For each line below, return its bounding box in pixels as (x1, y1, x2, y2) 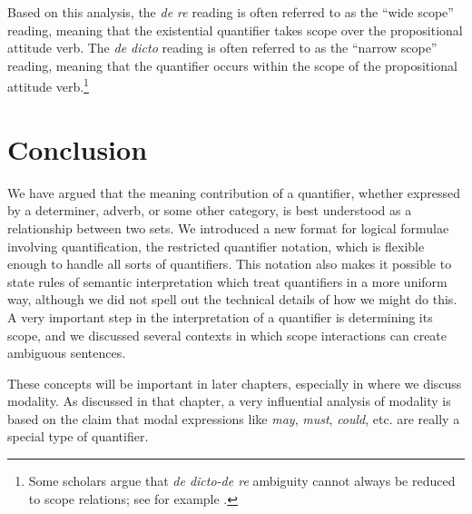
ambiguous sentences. (7, 343, 126, 362)
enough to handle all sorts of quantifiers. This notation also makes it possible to (7, 254, 452, 273)
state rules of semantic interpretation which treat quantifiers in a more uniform (7, 272, 447, 291)
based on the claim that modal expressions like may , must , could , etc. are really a (7, 409, 460, 428)
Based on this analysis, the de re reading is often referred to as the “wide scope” (7, 3, 454, 21)
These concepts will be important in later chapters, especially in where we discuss (7, 373, 462, 392)
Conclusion (7, 130, 148, 167)
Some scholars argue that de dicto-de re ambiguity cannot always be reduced (28, 471, 456, 490)
